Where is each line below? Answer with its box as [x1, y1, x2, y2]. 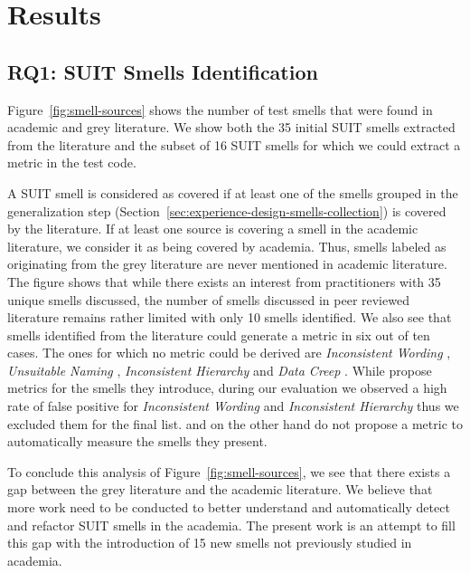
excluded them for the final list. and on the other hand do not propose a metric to [7, 414, 463, 433]
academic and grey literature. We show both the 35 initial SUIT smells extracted [7, 118, 456, 137]
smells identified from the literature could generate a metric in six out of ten [7, 325, 430, 344]
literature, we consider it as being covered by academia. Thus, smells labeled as [7, 236, 446, 255]
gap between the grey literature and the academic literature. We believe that [7, 480, 433, 499]
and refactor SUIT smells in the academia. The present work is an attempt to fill [7, 515, 456, 534]
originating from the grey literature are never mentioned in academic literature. [7, 254, 447, 273]
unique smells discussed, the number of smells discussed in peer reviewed [7, 290, 409, 309]
